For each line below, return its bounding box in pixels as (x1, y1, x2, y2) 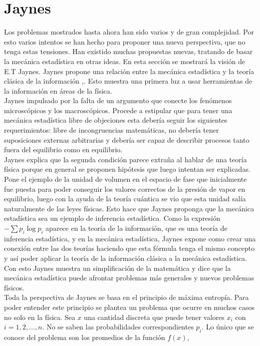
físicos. (4, 282, 25, 292)
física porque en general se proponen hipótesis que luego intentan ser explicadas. (4, 164, 250, 174)
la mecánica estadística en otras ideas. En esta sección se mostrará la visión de (4, 56, 245, 66)
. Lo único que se (201, 321, 254, 332)
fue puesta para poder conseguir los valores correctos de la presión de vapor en (4, 183, 245, 194)
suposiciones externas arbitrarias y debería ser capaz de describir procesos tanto (4, 134, 249, 145)
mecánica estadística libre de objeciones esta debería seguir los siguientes (4, 115, 227, 125)
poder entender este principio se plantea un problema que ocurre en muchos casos (4, 301, 254, 312)
